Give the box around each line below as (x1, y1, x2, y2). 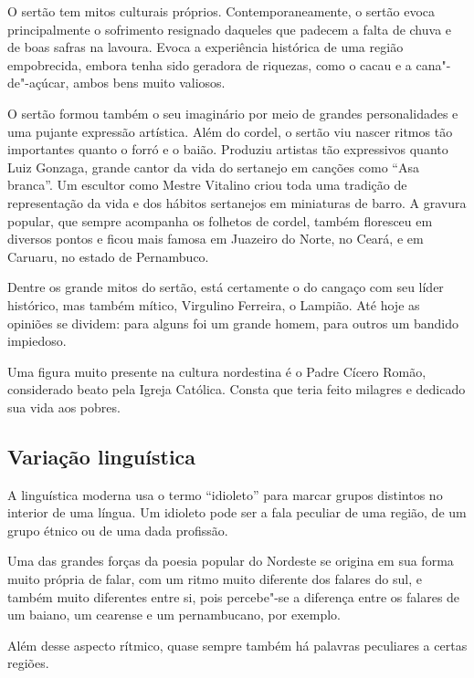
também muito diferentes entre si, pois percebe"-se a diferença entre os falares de (7, 587, 460, 606)
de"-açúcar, (7, 73, 69, 92)
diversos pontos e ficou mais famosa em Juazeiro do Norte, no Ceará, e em (7, 229, 424, 248)
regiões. (7, 653, 49, 673)
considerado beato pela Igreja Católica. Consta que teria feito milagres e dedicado (7, 380, 466, 399)
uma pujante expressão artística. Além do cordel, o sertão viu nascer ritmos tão (7, 121, 453, 141)
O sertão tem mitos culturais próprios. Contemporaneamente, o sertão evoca (7, 2, 436, 20)
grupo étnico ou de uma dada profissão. (7, 520, 228, 539)
